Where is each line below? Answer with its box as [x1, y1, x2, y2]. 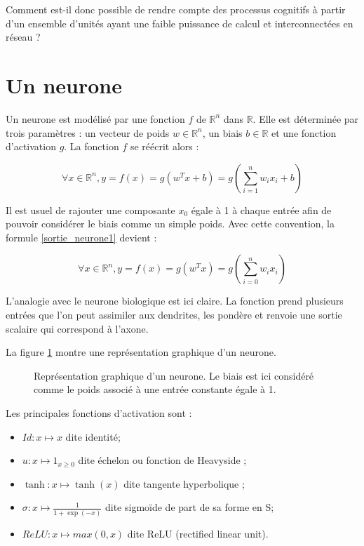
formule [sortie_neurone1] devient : [6, 229, 157, 244]
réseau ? [6, 29, 41, 44]
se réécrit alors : [130, 139, 199, 154]
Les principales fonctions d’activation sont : [6, 406, 192, 420]
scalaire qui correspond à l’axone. [6, 321, 149, 335]
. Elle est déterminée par [252, 111, 359, 126]
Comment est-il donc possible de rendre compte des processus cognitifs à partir [6, 2, 346, 16]
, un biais [202, 125, 243, 140]
